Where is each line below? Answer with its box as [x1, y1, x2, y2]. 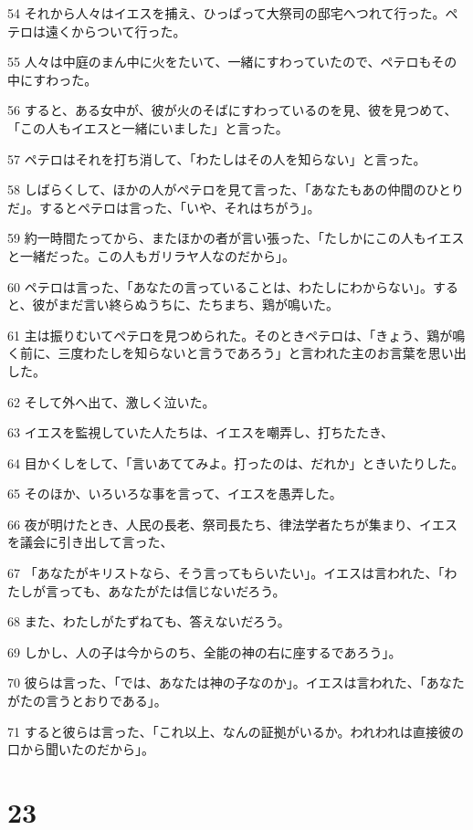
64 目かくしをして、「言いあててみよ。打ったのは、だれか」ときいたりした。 [7, 453, 465, 472]
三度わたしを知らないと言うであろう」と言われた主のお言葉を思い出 [58, 343, 467, 362]
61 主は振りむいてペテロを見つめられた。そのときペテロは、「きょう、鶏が [7, 325, 453, 344]
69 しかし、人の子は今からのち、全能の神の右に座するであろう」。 [7, 642, 402, 661]
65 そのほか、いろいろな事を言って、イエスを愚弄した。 [7, 484, 342, 503]
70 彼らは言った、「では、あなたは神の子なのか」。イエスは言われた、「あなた [7, 673, 465, 692]
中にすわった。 [7, 69, 98, 89]
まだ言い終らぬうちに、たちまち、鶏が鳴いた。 [58, 295, 340, 314]
